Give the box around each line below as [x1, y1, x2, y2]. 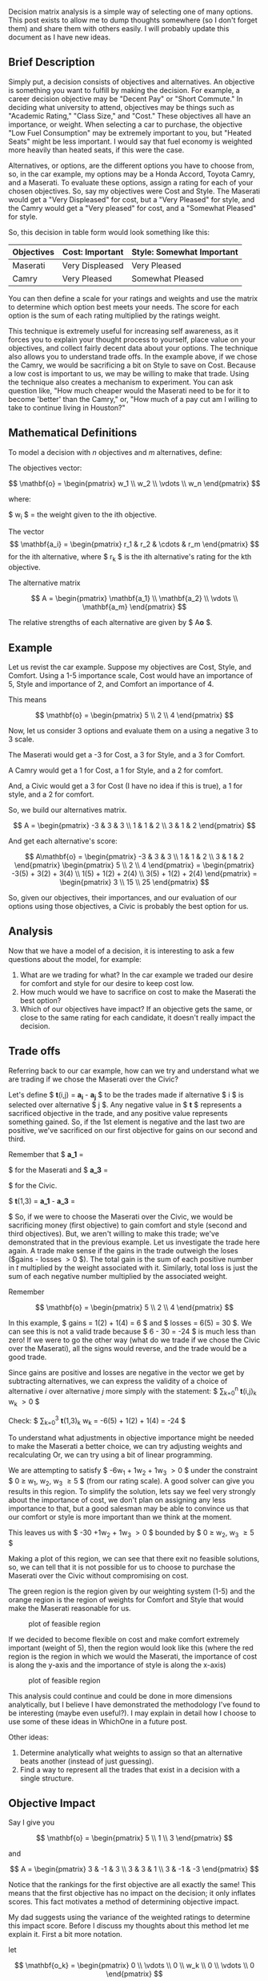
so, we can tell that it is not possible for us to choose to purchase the [8, 1562, 236, 1572]
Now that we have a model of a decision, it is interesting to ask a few [8, 946, 234, 956]
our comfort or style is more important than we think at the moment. [8, 1512, 232, 1521]
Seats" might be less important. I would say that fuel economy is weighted [8, 136, 253, 146]
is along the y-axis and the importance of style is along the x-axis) [8, 1660, 226, 1670]
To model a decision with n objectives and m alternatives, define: [8, 447, 222, 457]
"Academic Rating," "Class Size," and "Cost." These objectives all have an [8, 111, 251, 120]
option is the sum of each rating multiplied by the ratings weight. [8, 311, 221, 320]
